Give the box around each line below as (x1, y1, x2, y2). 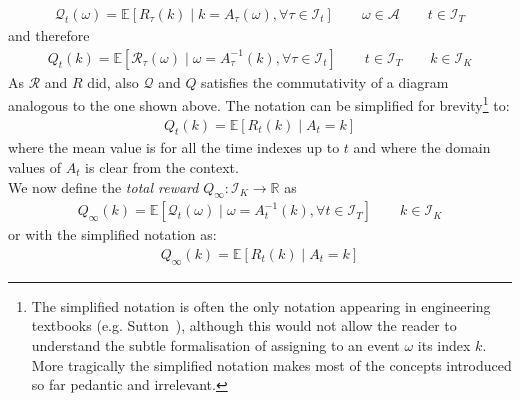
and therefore (8, 25, 90, 46)
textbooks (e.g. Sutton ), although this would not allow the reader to (31, 315, 457, 336)
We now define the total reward (8, 176, 199, 197)
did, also (87, 71, 139, 92)
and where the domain (353, 137, 491, 158)
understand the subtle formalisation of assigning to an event (31, 334, 400, 355)
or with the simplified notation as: (8, 224, 217, 245)
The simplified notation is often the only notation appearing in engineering (31, 295, 491, 316)
